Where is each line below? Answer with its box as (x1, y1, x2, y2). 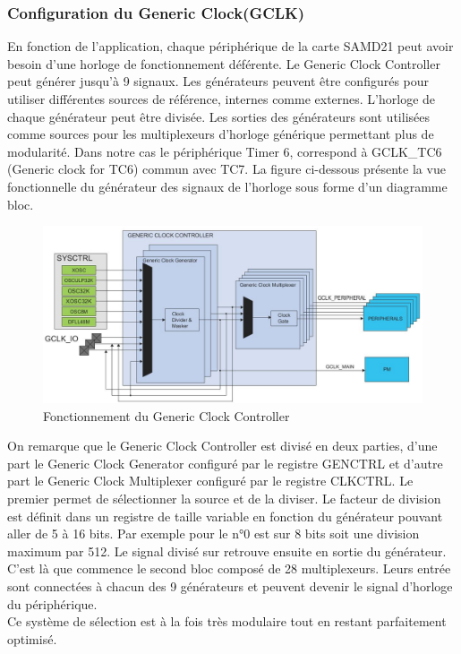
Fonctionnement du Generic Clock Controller (43, 406, 290, 425)
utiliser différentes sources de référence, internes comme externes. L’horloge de (7, 90, 436, 108)
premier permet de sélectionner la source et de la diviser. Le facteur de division (7, 489, 441, 508)
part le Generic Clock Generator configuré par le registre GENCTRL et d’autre (7, 453, 443, 472)
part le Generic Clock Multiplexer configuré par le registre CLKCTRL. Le (7, 471, 414, 490)
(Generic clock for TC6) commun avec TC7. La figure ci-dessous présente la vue (7, 159, 446, 178)
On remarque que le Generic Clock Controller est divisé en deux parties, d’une (7, 436, 438, 455)
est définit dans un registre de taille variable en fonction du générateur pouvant (7, 506, 443, 525)
